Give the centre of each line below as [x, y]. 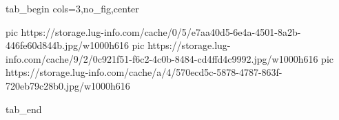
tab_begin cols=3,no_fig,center [72, 8]
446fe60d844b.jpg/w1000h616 [67, 45]
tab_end [24, 109]
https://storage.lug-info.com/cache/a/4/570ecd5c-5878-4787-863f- [144, 72]
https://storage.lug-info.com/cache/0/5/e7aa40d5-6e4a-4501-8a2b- [161, 31]
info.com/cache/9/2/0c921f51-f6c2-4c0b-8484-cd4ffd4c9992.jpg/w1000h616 [162, 58]
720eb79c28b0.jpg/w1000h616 [68, 85]
